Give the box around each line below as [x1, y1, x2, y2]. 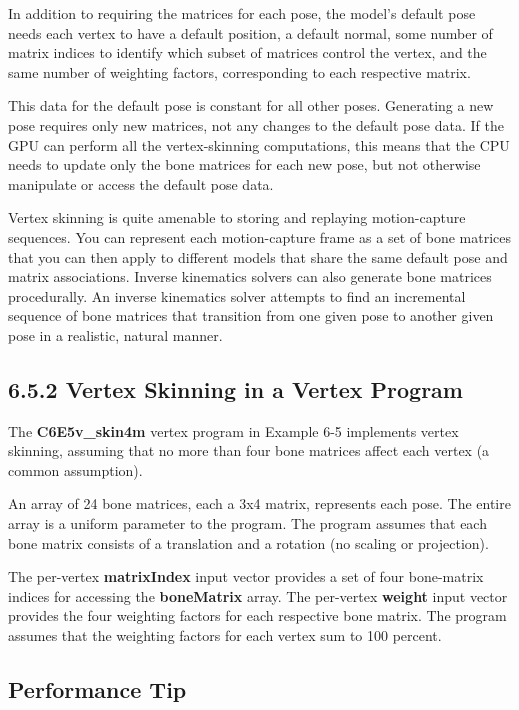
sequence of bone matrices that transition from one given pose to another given [8, 305, 494, 326]
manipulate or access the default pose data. [8, 173, 274, 194]
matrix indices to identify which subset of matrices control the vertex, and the [8, 42, 487, 63]
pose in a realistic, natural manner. [8, 324, 223, 345]
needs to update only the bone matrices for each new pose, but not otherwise [8, 154, 481, 175]
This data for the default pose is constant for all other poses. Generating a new [8, 95, 494, 116]
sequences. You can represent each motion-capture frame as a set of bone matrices [8, 226, 512, 247]
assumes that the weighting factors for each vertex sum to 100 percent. [8, 625, 442, 646]
